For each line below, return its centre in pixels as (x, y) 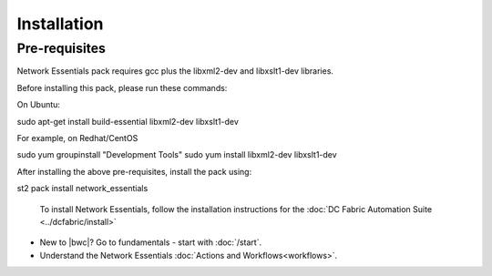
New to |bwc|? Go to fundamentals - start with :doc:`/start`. (151, 242)
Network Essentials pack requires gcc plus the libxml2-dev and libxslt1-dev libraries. (175, 71)
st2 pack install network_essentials (82, 189)
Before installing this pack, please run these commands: (122, 87)
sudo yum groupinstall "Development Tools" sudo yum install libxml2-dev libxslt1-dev (177, 155)
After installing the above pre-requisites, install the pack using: (134, 171)
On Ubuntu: (39, 105)
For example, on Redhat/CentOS (77, 138)
